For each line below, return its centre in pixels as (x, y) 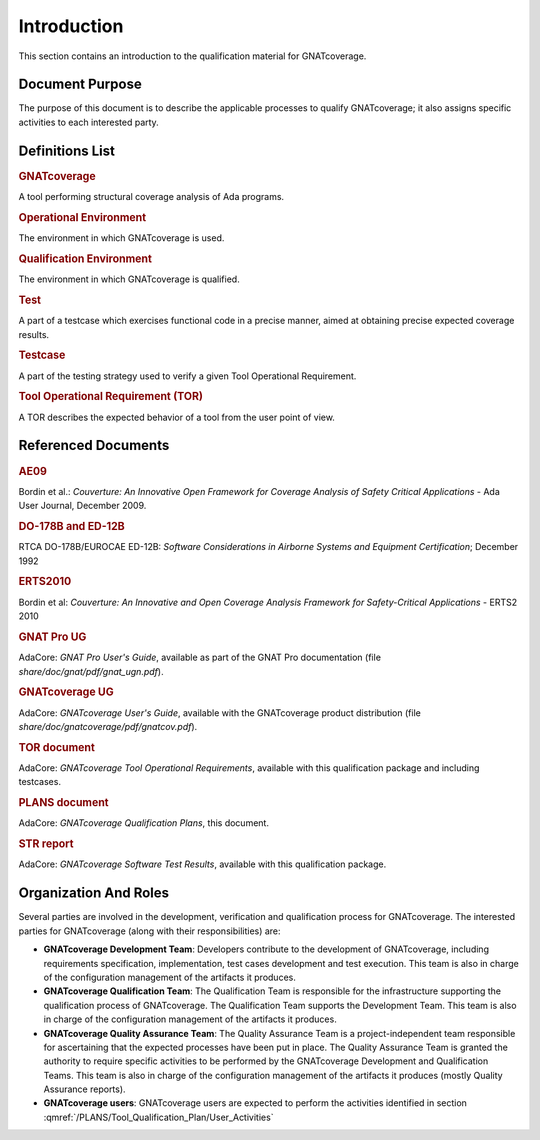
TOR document (56, 747)
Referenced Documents (94, 445)
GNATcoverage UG (66, 692)
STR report (46, 844)
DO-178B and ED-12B (71, 526)
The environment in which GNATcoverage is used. (121, 238)
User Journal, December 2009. (82, 506)
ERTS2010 (45, 582)
